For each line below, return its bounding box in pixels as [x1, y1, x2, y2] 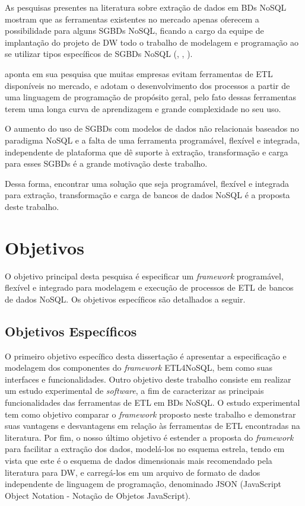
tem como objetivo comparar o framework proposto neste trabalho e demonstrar [5, 408, 296, 420]
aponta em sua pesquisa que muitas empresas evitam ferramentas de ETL [5, 67, 273, 79]
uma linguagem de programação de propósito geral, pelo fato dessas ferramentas [5, 91, 296, 103]
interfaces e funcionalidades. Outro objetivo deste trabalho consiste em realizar [5, 373, 291, 385]
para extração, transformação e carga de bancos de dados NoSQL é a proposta [5, 189, 290, 201]
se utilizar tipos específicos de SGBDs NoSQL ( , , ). [5, 47, 193, 60]
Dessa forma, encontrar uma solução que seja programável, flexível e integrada [5, 177, 290, 189]
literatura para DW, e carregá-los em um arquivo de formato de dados [5, 466, 260, 478]
